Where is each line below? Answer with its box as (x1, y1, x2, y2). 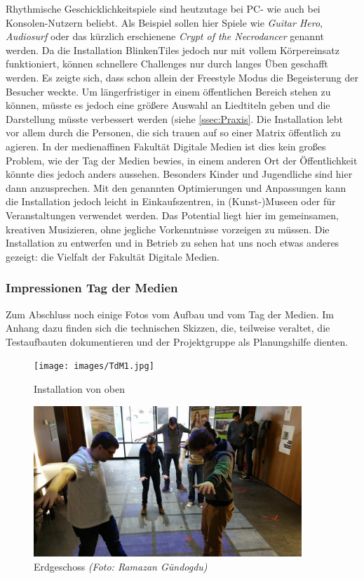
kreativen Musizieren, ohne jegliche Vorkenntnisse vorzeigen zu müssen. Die (6, 221, 330, 236)
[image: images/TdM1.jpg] (34, 361, 154, 372)
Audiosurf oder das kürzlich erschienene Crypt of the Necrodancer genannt (6, 29, 324, 44)
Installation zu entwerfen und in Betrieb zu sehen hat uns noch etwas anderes (6, 235, 339, 250)
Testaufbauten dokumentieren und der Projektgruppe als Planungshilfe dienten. (6, 334, 349, 349)
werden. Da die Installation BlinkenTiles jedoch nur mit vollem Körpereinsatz (6, 42, 339, 57)
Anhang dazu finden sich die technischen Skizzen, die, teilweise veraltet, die (6, 320, 330, 335)
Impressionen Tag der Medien (6, 279, 178, 297)
